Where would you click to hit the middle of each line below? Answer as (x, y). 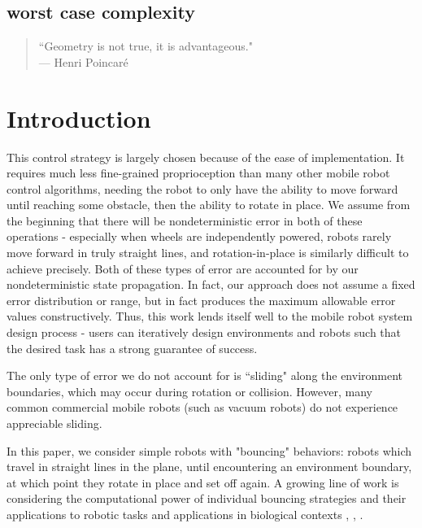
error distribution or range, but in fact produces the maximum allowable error (201, 300)
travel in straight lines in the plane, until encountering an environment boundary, (209, 467)
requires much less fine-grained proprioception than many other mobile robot (198, 173)
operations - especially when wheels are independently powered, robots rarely (199, 236)
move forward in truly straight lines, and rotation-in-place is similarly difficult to (208, 253)
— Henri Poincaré (83, 61)
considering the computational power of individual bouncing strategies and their (207, 498)
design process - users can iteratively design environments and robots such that (204, 332)
